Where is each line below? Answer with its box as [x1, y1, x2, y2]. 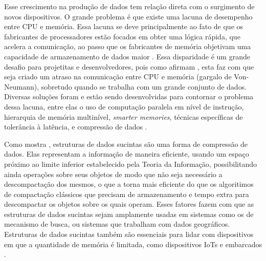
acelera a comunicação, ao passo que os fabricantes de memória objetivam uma [4, 41, 251, 52]
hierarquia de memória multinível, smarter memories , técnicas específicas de [4, 111, 243, 122]
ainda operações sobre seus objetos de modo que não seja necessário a [4, 168, 223, 179]
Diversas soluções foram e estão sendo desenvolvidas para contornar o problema [4, 91, 254, 102]
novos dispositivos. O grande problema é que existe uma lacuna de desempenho [4, 11, 253, 21]
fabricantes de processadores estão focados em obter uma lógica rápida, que [4, 31, 240, 41]
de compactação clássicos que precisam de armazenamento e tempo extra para [4, 188, 249, 199]
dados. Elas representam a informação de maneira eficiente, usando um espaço [4, 148, 249, 159]
